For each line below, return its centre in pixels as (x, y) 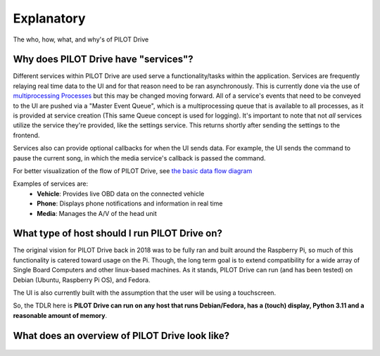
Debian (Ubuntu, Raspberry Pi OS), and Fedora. (82, 280)
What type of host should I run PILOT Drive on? (118, 233)
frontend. (26, 135)
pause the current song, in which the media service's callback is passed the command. (139, 158)
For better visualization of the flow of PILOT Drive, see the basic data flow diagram (133, 171)
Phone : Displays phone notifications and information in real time (130, 203)
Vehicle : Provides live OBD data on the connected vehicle (121, 193)
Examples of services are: (51, 184)
